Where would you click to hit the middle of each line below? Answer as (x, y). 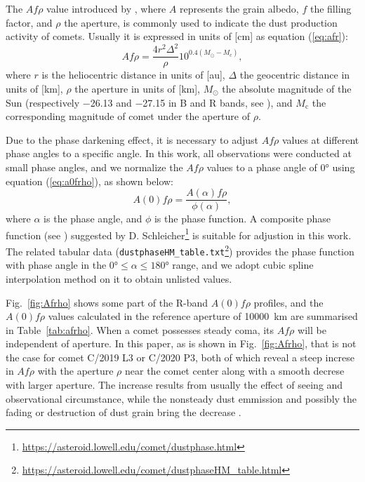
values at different (320, 139)
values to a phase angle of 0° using (281, 167)
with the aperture (75, 371)
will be (312, 329)
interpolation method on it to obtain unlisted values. (119, 278)
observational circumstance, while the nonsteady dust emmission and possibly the (181, 398)
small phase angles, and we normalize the (94, 167)
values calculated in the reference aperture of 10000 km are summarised (203, 316)
